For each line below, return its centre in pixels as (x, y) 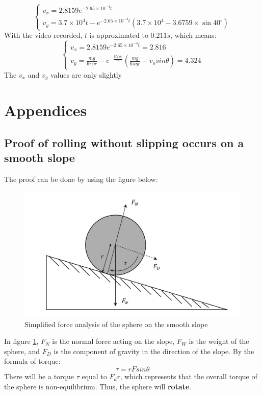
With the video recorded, (43, 35)
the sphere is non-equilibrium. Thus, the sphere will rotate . (98, 386)
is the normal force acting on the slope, (113, 341)
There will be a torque (39, 376)
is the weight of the (219, 341)
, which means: (193, 35)
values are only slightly (86, 74)
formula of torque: (32, 361)
